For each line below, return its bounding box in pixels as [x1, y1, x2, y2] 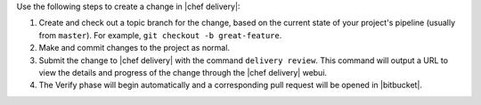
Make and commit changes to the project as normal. [38, 43, 231, 53]
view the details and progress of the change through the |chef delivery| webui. [38, 67, 328, 77]
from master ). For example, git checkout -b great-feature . [38, 29, 282, 40]
